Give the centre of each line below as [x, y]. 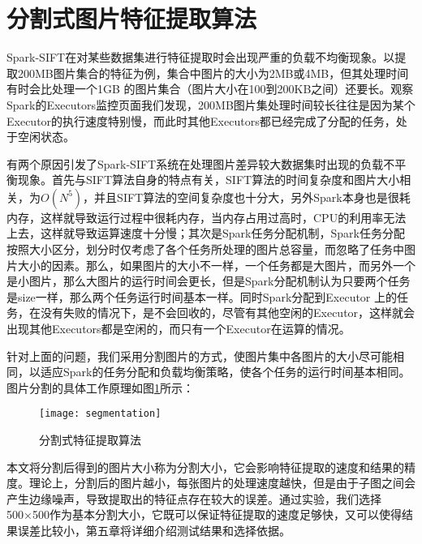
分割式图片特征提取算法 [132, 18]
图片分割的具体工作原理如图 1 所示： [100, 387]
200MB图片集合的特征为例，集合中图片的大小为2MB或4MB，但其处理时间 [213, 73]
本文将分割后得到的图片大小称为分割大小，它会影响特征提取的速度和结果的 [205, 467]
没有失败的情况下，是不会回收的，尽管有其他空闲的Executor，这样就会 [228, 313]
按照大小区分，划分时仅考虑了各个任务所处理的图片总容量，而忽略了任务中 [205, 249]
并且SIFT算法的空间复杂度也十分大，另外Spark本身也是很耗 [252, 197]
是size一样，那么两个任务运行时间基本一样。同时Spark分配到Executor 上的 [202, 296]
